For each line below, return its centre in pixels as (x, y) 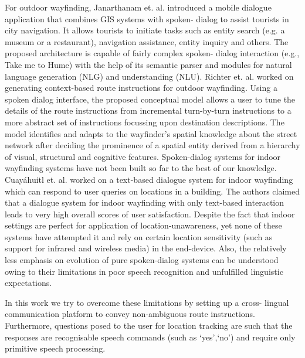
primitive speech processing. (55, 348)
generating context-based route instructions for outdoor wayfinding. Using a (141, 88)
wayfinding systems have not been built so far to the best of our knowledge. (141, 168)
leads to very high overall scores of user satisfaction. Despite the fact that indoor (150, 214)
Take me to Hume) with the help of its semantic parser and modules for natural (148, 64)
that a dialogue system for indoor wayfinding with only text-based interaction (144, 202)
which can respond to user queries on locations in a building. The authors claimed (152, 191)
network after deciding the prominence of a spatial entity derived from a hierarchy (152, 145)
